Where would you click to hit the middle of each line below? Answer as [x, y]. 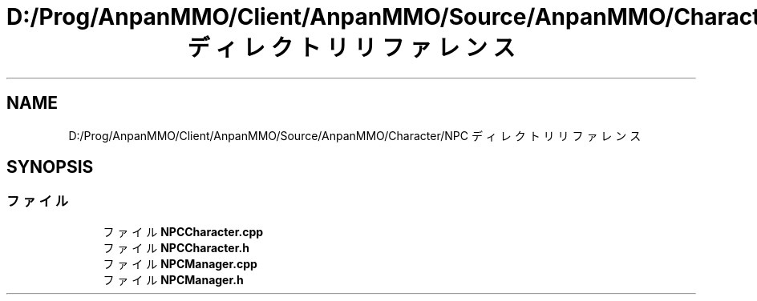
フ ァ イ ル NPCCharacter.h [176, 247]
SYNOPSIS [50, 167]
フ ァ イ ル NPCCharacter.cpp [183, 231]
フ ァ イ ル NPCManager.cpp [180, 263]
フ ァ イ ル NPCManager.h [173, 279]
